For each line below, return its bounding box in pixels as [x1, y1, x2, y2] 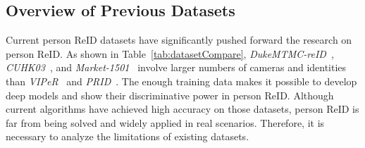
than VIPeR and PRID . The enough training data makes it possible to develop [6, 73, 357, 88]
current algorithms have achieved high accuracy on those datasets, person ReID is [6, 101, 359, 116]
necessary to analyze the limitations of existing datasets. [6, 129, 249, 144]
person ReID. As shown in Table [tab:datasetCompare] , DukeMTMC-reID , [6, 46, 334, 61]
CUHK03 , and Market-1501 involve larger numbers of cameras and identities [6, 60, 347, 75]
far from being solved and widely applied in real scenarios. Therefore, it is [6, 115, 325, 130]
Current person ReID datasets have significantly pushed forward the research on [6, 32, 352, 47]
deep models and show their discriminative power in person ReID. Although [6, 87, 334, 102]
